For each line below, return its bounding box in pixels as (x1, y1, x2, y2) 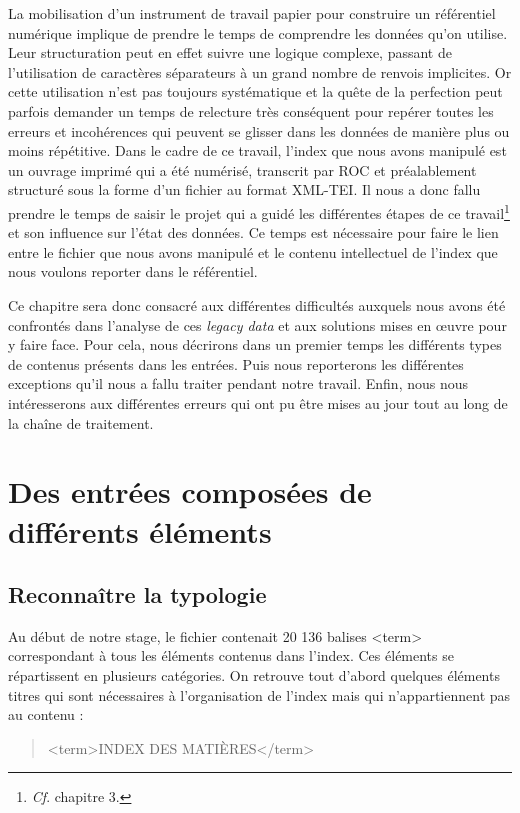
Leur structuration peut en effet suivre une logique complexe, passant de (8, 42, 452, 63)
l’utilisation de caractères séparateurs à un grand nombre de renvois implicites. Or (8, 61, 512, 82)
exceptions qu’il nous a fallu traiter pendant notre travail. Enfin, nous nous (8, 373, 469, 394)
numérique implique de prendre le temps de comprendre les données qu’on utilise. (8, 22, 508, 43)
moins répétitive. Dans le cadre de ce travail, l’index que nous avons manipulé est (8, 140, 507, 161)
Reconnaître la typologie (8, 579, 267, 610)
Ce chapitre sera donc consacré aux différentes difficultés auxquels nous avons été (8, 294, 506, 315)
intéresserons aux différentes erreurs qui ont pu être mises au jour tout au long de (8, 392, 508, 413)
